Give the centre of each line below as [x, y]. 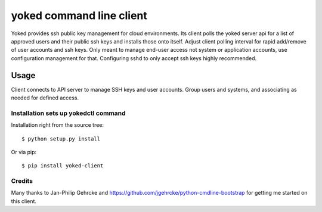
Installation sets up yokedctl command [68, 113]
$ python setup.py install [61, 139]
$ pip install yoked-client [63, 166]
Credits [22, 181]
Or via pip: [24, 152]
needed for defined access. [45, 98]
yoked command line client [79, 15]
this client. [24, 201]
